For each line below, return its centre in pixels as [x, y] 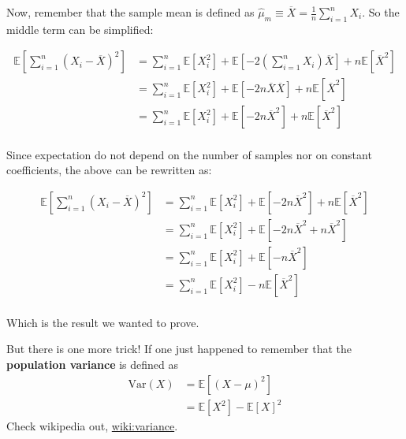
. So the [381, 12]
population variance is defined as [93, 365]
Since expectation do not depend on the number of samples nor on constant [189, 154]
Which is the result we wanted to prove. [103, 322]
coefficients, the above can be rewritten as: [109, 170]
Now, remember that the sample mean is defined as [130, 12]
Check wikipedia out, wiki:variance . [92, 426]
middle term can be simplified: [80, 29]
